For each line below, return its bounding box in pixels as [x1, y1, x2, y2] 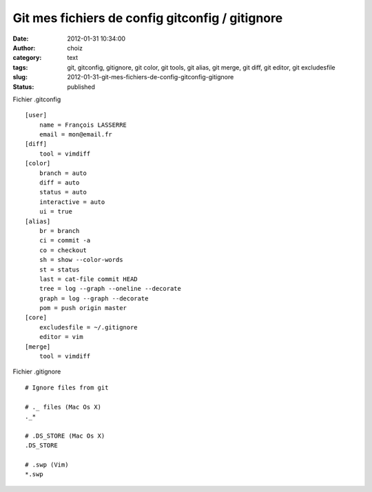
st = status [39, 265, 80, 274]
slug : [12, 73, 28, 81]
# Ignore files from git [25, 383, 109, 391]
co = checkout [39, 246, 87, 254]
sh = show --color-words [39, 256, 123, 264]
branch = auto [39, 169, 87, 177]
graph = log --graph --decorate [39, 294, 149, 303]
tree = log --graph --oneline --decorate [39, 285, 182, 293]
